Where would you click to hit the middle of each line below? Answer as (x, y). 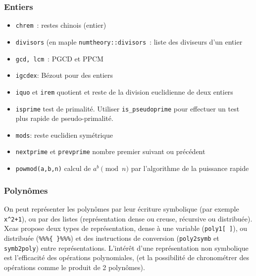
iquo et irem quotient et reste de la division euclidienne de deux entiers (124, 91)
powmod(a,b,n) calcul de (53, 168)
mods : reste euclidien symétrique (64, 135)
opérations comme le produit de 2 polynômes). (75, 267)
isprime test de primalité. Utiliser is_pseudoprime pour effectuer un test (128, 108)
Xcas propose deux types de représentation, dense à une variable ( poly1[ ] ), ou (126, 228)
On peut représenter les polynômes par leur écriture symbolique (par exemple (122, 208)
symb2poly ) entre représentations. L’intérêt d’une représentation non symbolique (126, 248)
